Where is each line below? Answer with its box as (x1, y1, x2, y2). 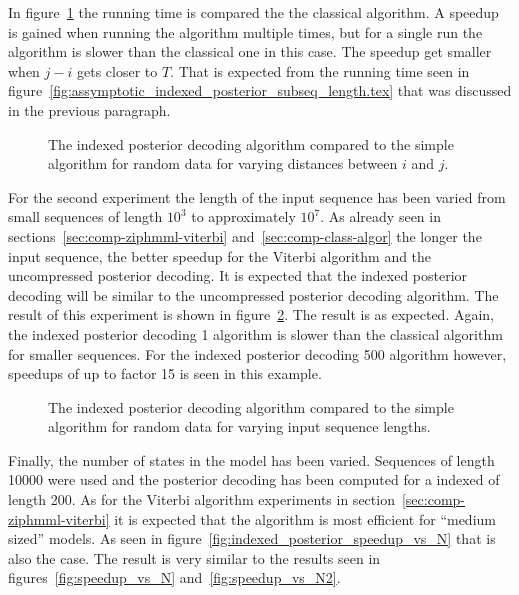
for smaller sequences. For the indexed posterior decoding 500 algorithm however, (8, 343, 507, 364)
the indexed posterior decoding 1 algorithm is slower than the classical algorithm (8, 323, 503, 344)
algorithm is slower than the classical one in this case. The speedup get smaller (8, 41, 492, 62)
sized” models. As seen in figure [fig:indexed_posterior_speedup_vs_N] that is (8, 528, 496, 549)
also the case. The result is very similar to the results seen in (8, 547, 381, 568)
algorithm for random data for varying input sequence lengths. (48, 416, 431, 437)
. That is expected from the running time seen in (170, 60, 470, 81)
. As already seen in (320, 206, 441, 227)
